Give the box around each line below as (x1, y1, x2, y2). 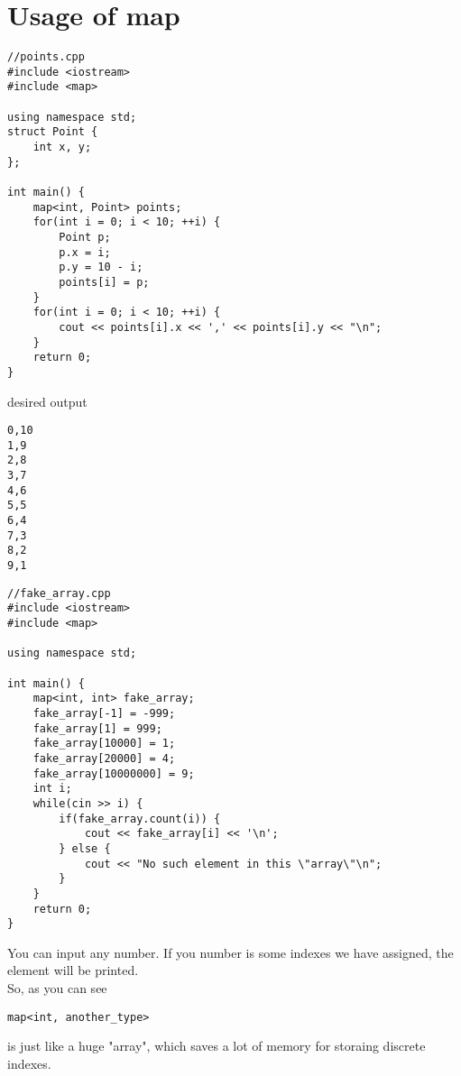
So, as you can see (7, 979, 107, 997)
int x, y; (32, 141, 92, 154)
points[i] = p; (59, 275, 150, 289)
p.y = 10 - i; (59, 261, 143, 274)
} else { (59, 841, 111, 855)
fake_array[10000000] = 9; (32, 767, 195, 780)
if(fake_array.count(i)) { (59, 812, 221, 825)
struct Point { (7, 125, 98, 139)
